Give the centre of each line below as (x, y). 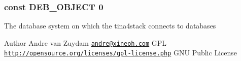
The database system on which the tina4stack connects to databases (110, 26)
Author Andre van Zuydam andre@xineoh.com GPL (85, 42)
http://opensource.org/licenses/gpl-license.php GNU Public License (120, 53)
